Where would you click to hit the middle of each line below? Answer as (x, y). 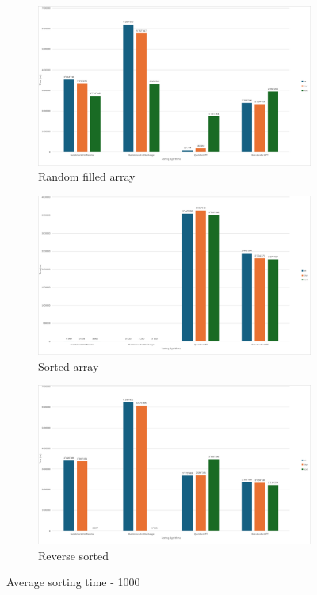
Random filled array (87, 176)
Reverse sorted (74, 555)
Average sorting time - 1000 (73, 582)
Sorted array (69, 366)
